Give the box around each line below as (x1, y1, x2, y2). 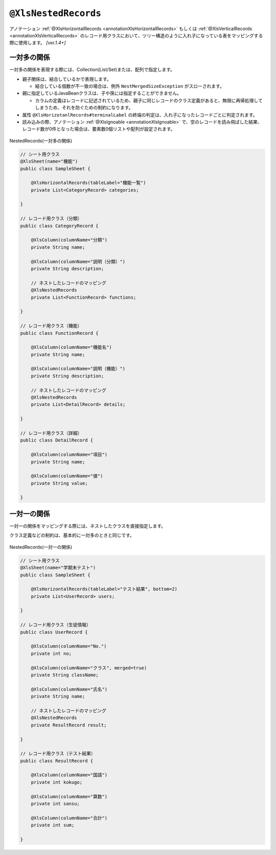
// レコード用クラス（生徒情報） (20, 622, 91, 628)
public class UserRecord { (20, 629, 88, 635)
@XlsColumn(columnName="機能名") (31, 344, 112, 350)
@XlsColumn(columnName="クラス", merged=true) (31, 665, 147, 671)
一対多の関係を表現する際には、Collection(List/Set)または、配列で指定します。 (9, 66, 175, 73)
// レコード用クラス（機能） (20, 323, 82, 329)
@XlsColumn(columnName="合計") (31, 815, 108, 821)
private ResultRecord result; (31, 722, 107, 728)
